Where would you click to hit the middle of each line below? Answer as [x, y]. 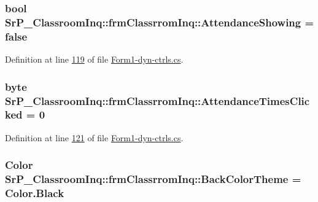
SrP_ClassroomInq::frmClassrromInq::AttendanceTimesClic [157, 100]
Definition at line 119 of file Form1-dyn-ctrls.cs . [94, 59]
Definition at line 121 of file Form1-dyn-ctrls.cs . [94, 137]
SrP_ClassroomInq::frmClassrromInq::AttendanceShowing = [160, 22]
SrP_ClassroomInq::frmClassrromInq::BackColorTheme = [153, 179]
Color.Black [35, 193]
